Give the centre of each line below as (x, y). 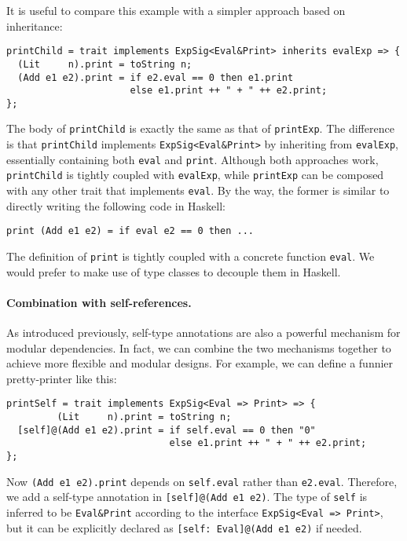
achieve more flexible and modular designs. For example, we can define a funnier (200, 363)
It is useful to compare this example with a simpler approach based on (176, 10)
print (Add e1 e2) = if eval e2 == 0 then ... (130, 231)
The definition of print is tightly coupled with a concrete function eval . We (191, 256)
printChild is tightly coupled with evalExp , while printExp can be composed (195, 175)
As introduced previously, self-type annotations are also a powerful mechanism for (203, 333)
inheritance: (35, 26)
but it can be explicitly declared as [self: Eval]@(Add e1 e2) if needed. (184, 527)
